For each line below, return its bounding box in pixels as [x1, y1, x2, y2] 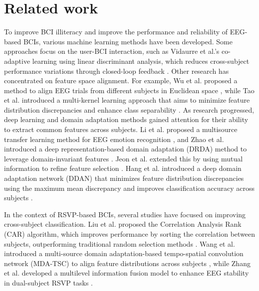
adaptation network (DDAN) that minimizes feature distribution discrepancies [4, 173, 244, 183]
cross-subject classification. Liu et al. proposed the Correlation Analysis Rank [4, 219, 242, 229]
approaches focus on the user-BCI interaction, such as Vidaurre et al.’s [4, 46, 220, 56]
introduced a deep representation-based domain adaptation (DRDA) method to [4, 144, 247, 154]
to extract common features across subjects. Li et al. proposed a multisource [4, 124, 238, 135]
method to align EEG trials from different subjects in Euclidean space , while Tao [4, 85, 255, 95]
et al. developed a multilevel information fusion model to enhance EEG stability [4, 268, 249, 278]
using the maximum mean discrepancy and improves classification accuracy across [4, 182, 255, 193]
